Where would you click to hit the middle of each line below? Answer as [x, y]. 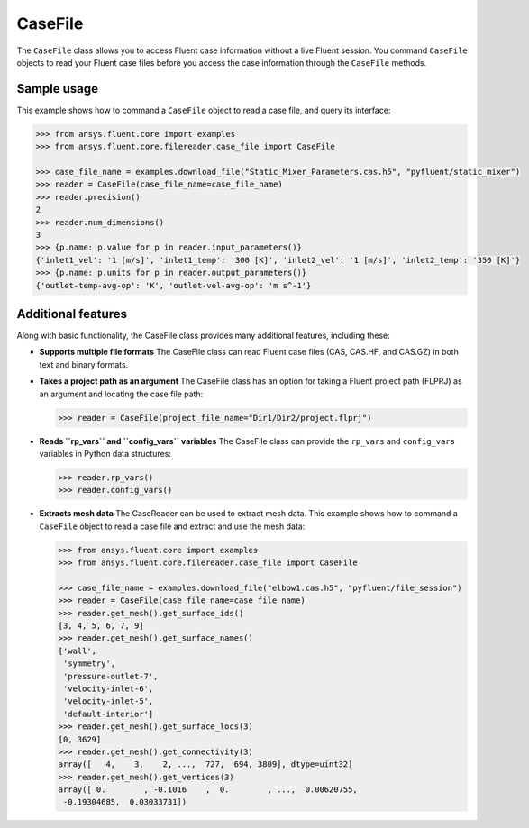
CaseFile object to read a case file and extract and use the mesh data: [172, 526]
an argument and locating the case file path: [121, 394]
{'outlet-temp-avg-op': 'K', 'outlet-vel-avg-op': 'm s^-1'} [173, 285]
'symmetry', [90, 664]
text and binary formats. [84, 364]
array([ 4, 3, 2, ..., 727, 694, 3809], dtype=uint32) [205, 764]
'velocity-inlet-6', [109, 688]
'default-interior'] [109, 714]
